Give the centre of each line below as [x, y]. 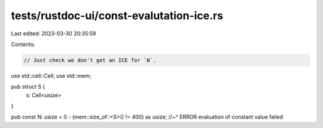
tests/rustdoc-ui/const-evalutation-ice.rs [117, 16]
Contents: [23, 44]
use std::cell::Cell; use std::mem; [51, 75]
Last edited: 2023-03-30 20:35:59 [54, 33]
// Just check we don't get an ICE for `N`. [90, 60]
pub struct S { [28, 87]
